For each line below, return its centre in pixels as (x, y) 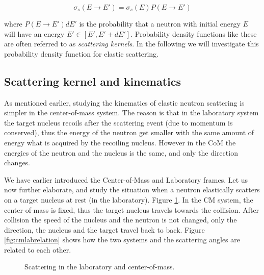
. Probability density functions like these (194, 33)
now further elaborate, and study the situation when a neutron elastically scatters (132, 190)
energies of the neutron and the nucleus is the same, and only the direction (121, 152)
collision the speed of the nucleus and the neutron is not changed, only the (121, 220)
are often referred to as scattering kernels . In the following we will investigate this (131, 44)
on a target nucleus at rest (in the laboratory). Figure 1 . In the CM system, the (129, 199)
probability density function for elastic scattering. (81, 53)
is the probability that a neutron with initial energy (160, 23)
